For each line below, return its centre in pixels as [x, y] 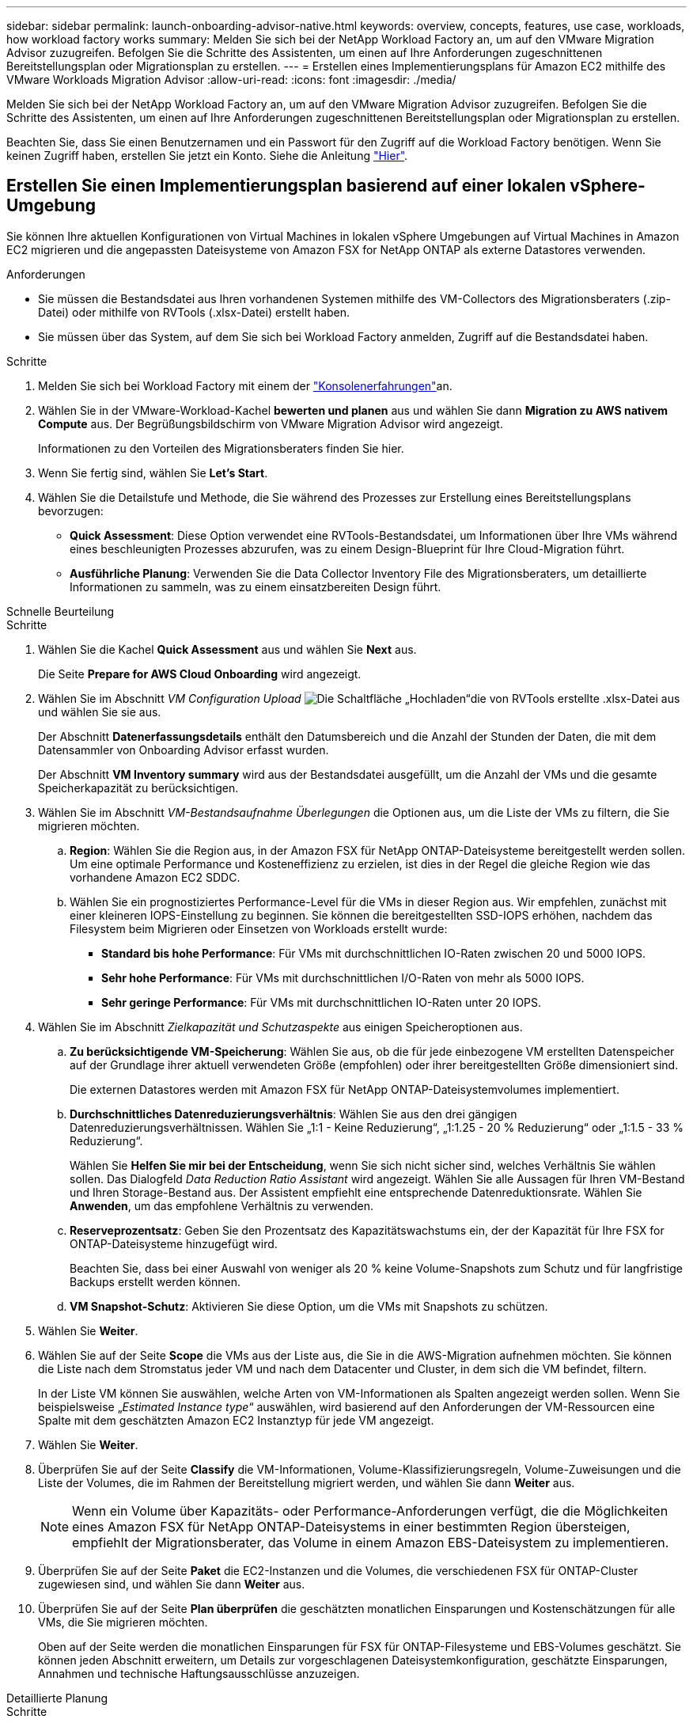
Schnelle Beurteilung [61, 611]
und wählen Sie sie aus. [100, 712]
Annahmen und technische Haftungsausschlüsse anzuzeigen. [199, 1673]
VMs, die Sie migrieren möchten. [123, 1622]
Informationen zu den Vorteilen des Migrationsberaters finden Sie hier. [221, 448]
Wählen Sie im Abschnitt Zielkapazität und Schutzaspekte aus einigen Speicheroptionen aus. [280, 1027]
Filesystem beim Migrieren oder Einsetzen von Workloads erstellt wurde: [259, 928]
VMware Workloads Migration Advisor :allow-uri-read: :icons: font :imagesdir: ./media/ [231, 80]
